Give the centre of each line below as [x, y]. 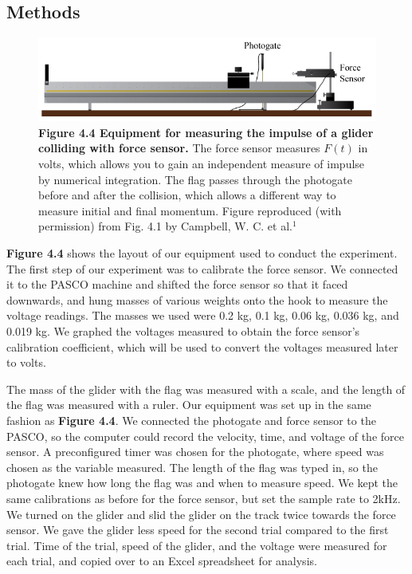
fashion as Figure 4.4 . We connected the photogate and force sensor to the [191, 420]
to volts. [26, 362]
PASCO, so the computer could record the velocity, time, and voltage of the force [205, 436]
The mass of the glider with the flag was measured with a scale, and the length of [206, 389]
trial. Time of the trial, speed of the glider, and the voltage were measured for [197, 545]
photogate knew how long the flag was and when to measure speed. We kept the [202, 483]
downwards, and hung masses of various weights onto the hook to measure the [197, 299]
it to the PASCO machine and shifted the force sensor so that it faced [177, 284]
